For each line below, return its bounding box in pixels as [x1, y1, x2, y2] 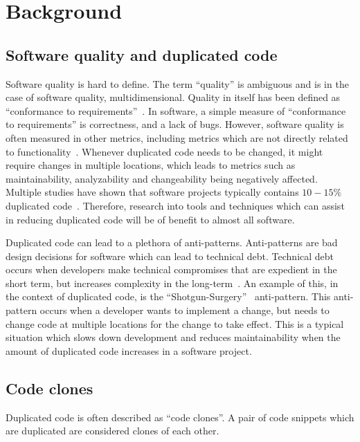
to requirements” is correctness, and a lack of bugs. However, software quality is [6, 117, 344, 131]
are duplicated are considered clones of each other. [6, 423, 219, 438]
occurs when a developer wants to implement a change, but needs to [39, 303, 330, 317]
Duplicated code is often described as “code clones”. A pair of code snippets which [6, 409, 354, 424]
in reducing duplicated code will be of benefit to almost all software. [6, 212, 295, 226]
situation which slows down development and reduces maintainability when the [6, 330, 341, 344]
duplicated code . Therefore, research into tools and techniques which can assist [6, 198, 345, 212]
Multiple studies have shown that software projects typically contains [6, 185, 299, 199]
